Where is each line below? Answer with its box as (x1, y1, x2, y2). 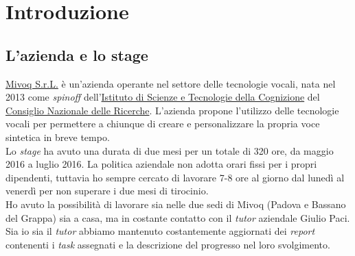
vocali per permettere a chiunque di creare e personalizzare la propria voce (5, 116, 320, 131)
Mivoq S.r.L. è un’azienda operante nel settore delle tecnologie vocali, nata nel (5, 76, 336, 90)
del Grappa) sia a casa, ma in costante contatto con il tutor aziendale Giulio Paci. (5, 210, 350, 225)
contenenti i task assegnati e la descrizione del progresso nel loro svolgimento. (5, 237, 330, 251)
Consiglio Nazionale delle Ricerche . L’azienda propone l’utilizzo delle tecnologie (5, 103, 339, 117)
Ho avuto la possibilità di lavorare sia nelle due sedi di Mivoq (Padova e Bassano (5, 196, 346, 211)
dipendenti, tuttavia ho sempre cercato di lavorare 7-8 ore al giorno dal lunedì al (5, 170, 345, 184)
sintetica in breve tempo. (5, 129, 110, 144)
